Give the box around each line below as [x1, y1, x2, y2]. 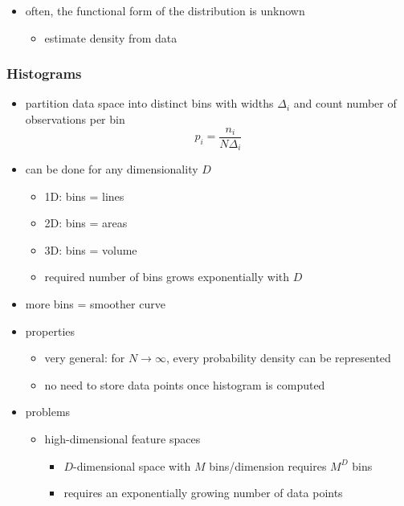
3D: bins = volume [44, 241, 137, 258]
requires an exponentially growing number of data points [63, 484, 343, 501]
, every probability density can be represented [165, 349, 391, 366]
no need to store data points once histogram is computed [44, 376, 325, 393]
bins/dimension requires [209, 457, 327, 474]
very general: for [44, 349, 125, 366]
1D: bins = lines [44, 187, 124, 204]
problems [25, 403, 71, 420]
